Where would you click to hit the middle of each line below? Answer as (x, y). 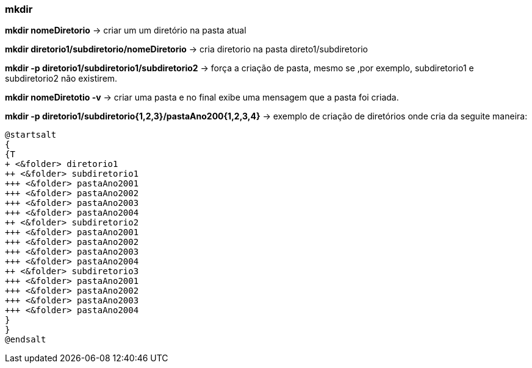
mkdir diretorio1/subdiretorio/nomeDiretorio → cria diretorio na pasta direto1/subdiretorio (186, 49)
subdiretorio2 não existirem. (61, 79)
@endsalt (26, 340)
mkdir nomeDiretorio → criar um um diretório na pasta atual (126, 30)
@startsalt (31, 135)
